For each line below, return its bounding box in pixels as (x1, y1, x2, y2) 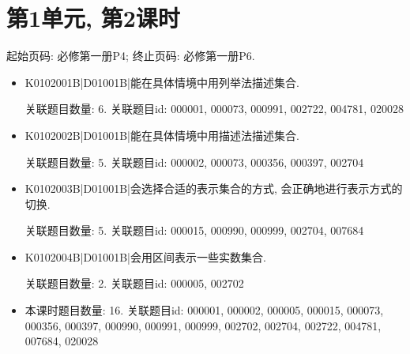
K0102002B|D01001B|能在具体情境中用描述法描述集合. (24, 126, 299, 143)
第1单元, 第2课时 (6, 2, 180, 34)
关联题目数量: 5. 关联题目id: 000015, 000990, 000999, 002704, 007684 (24, 222, 364, 239)
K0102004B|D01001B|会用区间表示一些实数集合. (24, 248, 266, 265)
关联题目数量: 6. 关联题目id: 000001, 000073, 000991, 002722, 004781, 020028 (24, 100, 404, 117)
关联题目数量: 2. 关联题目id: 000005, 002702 (24, 275, 244, 292)
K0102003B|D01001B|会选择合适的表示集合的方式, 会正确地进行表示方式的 (24, 180, 403, 197)
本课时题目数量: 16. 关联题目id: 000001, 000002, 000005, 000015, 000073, (24, 302, 384, 318)
